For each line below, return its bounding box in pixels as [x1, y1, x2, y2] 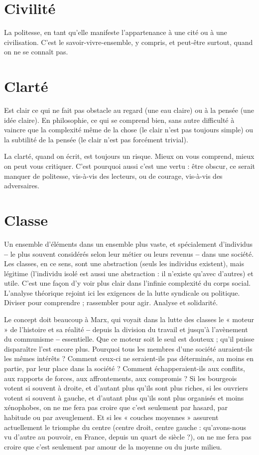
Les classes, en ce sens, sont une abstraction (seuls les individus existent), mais [4, 258, 244, 269]
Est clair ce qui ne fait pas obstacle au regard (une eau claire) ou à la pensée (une [4, 105, 254, 115]
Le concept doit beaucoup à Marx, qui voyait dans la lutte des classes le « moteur [4, 314, 254, 325]
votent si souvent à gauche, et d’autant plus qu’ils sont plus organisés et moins [4, 392, 244, 403]
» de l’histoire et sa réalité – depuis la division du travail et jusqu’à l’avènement [4, 324, 248, 334]
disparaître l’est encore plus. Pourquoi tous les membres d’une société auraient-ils [4, 343, 253, 354]
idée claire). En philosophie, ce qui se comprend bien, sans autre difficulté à [4, 114, 235, 125]
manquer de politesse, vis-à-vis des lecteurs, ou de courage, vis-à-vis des [4, 170, 223, 181]
